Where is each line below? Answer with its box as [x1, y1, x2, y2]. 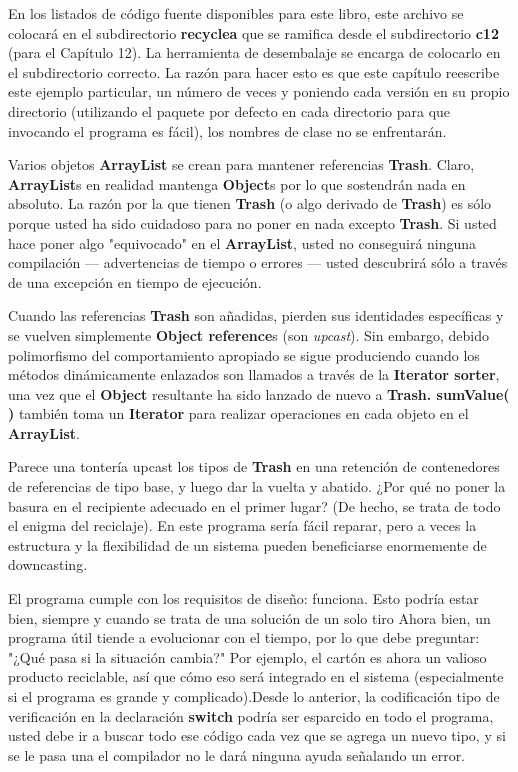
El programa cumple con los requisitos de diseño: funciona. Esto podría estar [8, 588, 479, 609]
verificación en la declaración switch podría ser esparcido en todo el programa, [8, 705, 494, 726]
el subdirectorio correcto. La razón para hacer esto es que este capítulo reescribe [8, 61, 500, 82]
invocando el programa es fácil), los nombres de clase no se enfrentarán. [8, 120, 447, 141]
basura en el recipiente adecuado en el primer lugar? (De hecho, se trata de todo [8, 495, 501, 516]
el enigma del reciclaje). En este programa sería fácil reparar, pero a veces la [8, 515, 477, 536]
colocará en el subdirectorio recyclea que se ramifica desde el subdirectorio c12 [8, 22, 499, 43]
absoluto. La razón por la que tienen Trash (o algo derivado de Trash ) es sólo [8, 193, 492, 214]
